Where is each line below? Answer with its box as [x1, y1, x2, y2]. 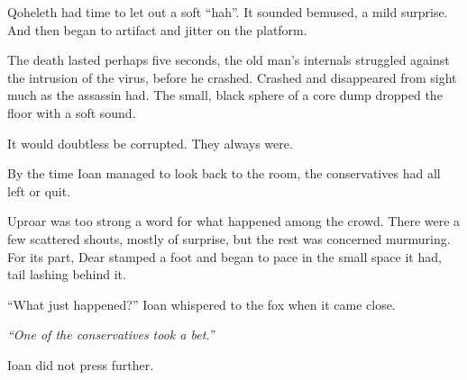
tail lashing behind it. [7, 265, 126, 284]
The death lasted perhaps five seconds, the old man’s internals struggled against [7, 50, 450, 69]
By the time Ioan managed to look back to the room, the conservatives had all [7, 164, 441, 183]
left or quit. [7, 181, 71, 200]
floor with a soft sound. [7, 103, 136, 122]
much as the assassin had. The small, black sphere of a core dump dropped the [7, 86, 443, 104]
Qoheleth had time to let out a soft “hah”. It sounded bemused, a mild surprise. [7, 3, 448, 21]
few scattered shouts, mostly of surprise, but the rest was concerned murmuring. [7, 229, 451, 248]
